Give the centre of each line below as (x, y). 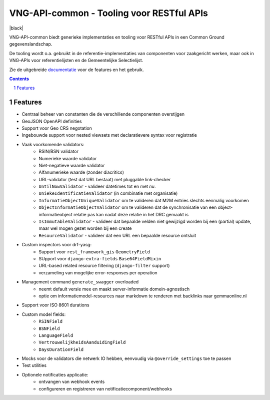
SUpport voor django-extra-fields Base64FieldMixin (100, 259)
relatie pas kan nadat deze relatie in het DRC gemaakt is (131, 214)
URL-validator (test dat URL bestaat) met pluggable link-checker (105, 179)
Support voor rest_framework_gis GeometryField (94, 252)
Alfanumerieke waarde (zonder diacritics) (81, 172)
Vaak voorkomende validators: (53, 144)
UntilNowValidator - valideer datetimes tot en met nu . (97, 186)
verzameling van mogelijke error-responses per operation (98, 272)
